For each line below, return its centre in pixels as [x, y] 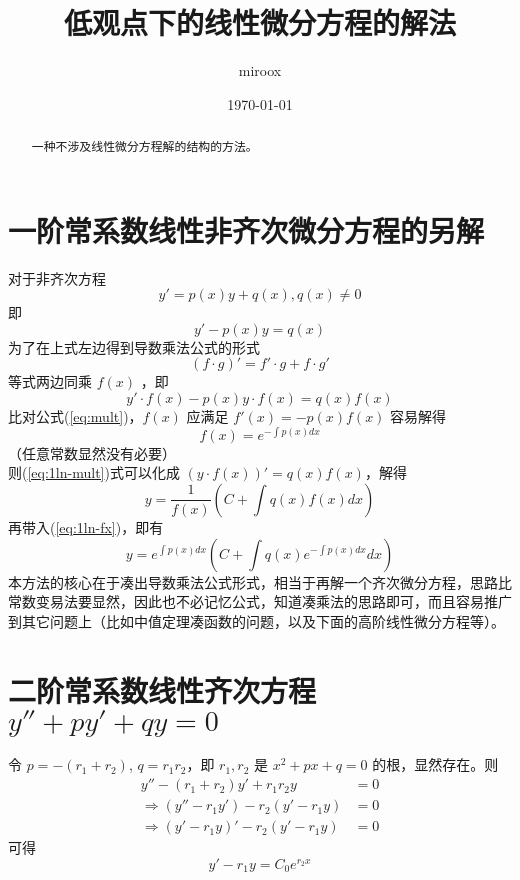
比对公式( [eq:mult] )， [75, 416]
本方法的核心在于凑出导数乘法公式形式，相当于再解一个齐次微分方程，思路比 [260, 581]
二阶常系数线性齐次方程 [162, 689]
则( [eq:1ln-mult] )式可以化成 [94, 472]
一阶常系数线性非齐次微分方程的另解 [246, 229]
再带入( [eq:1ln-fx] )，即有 [86, 526]
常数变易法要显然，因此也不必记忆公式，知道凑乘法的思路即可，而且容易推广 [260, 601]
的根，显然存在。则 [435, 764]
